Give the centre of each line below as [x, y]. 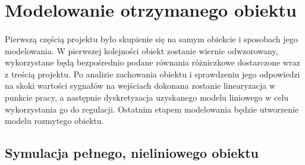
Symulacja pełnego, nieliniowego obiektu [132, 153]
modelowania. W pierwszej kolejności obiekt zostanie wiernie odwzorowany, [142, 50]
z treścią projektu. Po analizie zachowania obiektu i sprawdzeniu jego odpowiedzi [152, 74]
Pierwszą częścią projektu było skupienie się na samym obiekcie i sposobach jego [151, 38]
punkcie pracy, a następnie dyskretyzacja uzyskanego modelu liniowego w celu [147, 97]
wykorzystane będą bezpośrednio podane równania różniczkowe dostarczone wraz [152, 62]
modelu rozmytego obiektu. [54, 121]
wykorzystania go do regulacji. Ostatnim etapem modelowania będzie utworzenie [152, 109]
